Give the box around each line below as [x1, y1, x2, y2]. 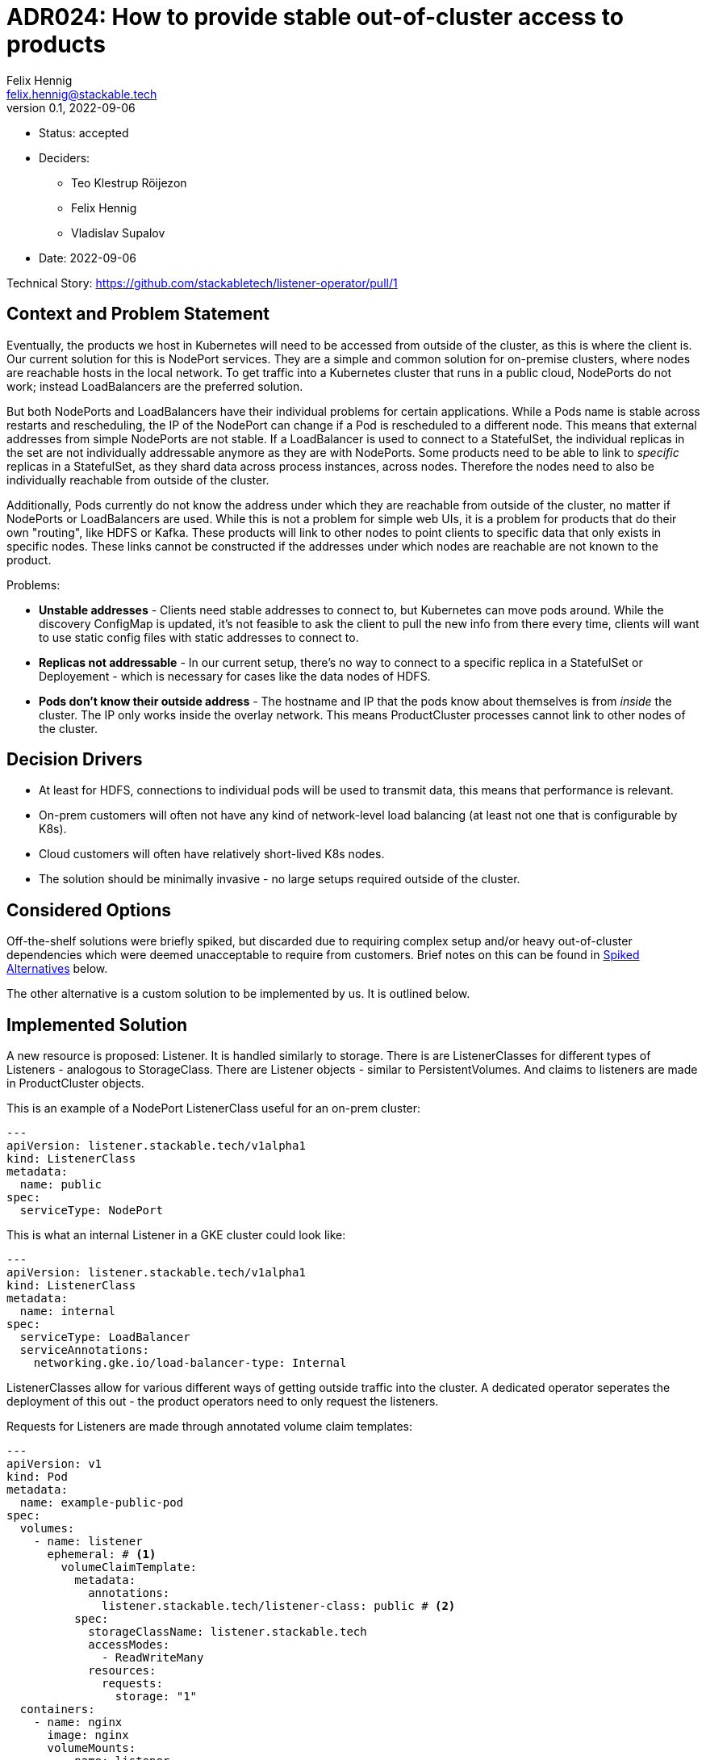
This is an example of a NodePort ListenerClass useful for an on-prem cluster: [6, 1101, 421, 1116]
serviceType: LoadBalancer [19, 1330, 190, 1344]
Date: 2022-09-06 [39, 250, 136, 265]
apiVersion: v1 [6, 1457, 102, 1471]
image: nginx [47, 1729, 129, 1742]
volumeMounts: [47, 1741, 136, 1755]
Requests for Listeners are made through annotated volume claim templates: [6, 1419, 413, 1434]
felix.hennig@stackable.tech [6, 86, 157, 101]
